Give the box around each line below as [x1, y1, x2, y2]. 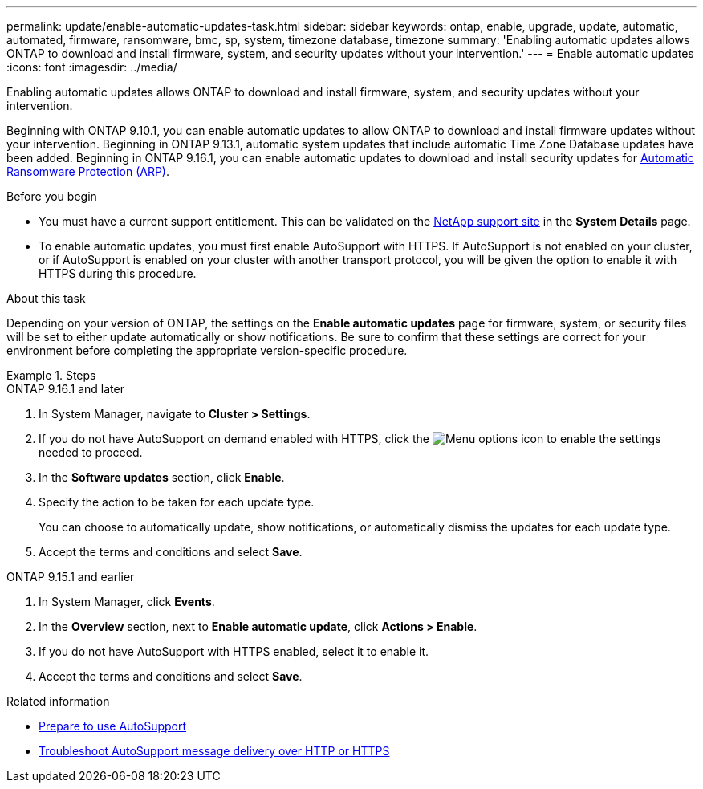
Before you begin [6, 189, 97, 203]
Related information [6, 694, 110, 708]
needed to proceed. [39, 445, 143, 459]
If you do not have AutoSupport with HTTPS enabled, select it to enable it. [39, 645, 429, 658]
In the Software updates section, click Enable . [39, 470, 285, 484]
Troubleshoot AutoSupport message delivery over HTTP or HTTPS [39, 744, 390, 758]
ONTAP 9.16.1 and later [6, 382, 124, 396]
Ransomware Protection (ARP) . [6, 165, 169, 178]
